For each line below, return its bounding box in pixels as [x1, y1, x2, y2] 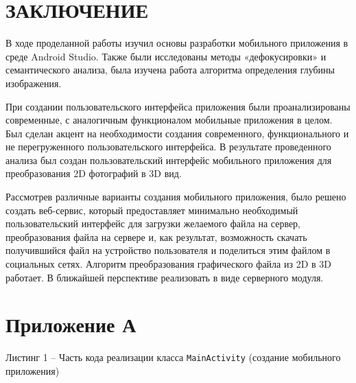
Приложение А [5, 310, 137, 338]
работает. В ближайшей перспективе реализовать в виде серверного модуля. [5, 270, 324, 284]
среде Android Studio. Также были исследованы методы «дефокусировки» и [5, 49, 327, 63]
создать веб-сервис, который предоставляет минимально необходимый [5, 202, 298, 217]
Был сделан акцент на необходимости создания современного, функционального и [5, 126, 349, 140]
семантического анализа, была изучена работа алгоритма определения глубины [5, 62, 335, 77]
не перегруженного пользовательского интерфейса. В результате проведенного [5, 139, 331, 154]
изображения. [5, 76, 62, 90]
